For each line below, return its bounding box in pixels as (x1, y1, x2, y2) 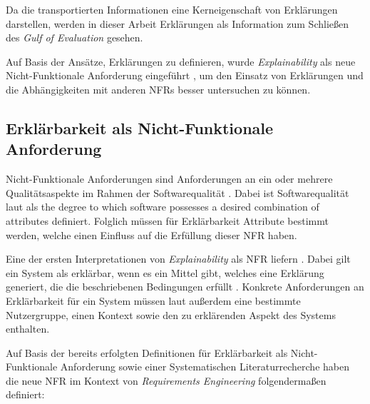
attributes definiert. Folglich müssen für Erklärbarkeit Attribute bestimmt (6, 213, 329, 228)
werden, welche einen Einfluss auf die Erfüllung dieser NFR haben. (6, 227, 297, 242)
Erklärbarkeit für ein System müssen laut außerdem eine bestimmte (6, 293, 301, 308)
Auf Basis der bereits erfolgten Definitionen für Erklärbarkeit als (6, 345, 288, 360)
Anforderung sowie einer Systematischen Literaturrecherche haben (60, 359, 349, 374)
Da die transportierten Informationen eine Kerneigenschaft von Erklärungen (6, 2, 338, 16)
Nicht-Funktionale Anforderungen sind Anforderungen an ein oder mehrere (6, 171, 333, 186)
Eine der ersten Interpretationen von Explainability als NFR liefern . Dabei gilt (6, 251, 351, 266)
